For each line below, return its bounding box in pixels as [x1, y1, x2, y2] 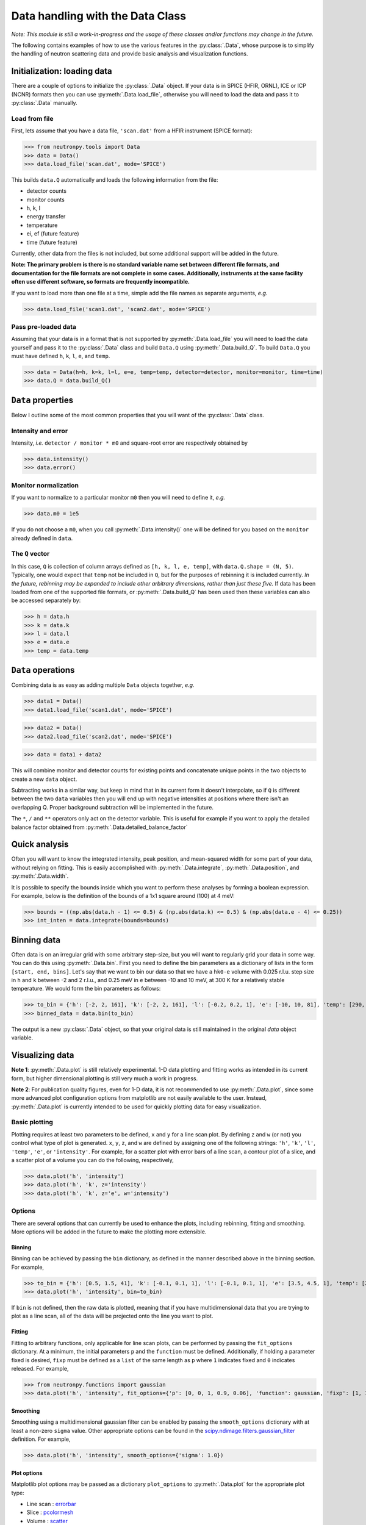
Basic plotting [11, 1118, 53, 1127]
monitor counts [26, 196, 65, 203]
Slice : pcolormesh [26, 1509, 74, 1516]
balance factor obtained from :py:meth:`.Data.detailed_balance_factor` [11, 823, 188, 831]
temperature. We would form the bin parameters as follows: [11, 985, 161, 992]
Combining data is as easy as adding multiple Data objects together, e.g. [11, 681, 195, 689]
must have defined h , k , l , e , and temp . [11, 353, 110, 360]
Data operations [11, 665, 75, 675]
